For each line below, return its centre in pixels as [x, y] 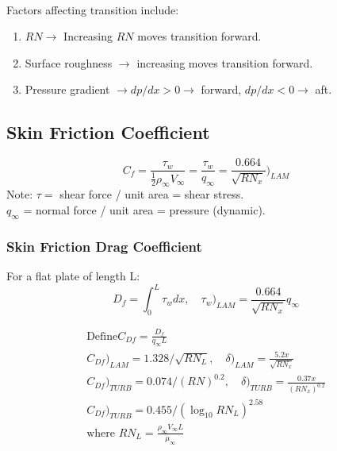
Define [102, 336]
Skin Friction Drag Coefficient [104, 246]
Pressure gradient [67, 89]
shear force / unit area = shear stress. [152, 194]
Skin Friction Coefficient [108, 132]
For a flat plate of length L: [73, 276]
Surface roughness [69, 62]
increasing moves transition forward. [225, 62]
